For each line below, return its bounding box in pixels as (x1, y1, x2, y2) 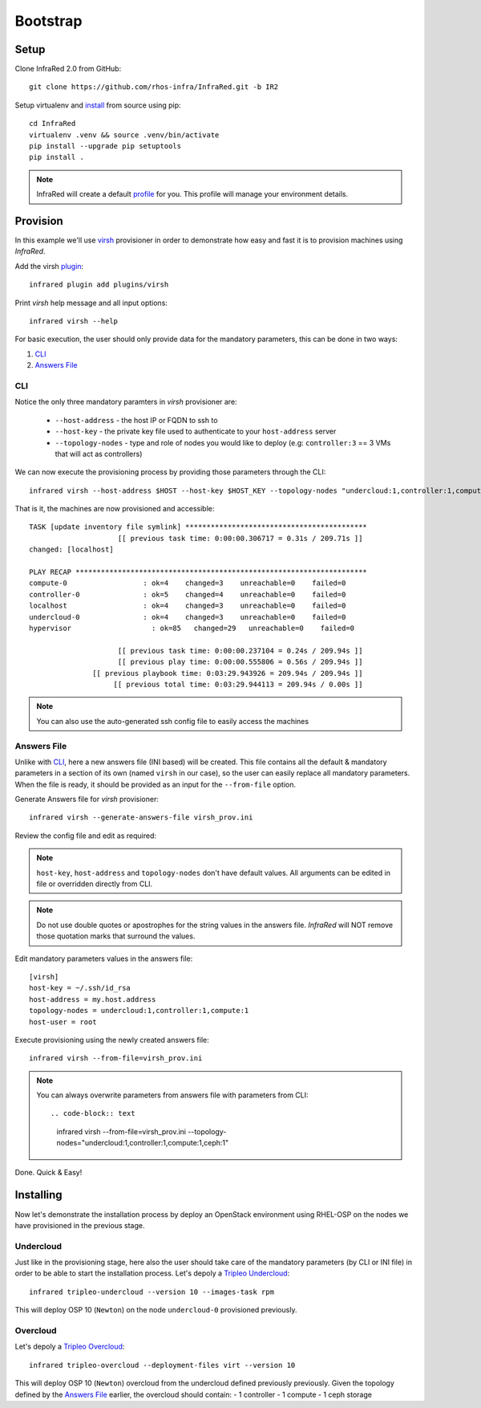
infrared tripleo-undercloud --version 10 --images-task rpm (29, 1287, 274, 1296)
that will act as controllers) (55, 449, 143, 458)
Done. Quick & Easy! (14, 1167, 83, 1177)
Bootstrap (14, 12, 83, 30)
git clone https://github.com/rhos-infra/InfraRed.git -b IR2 (29, 83, 279, 92)
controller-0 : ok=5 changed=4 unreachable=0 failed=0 (29, 590, 346, 599)
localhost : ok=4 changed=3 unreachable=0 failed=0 (29, 601, 346, 610)
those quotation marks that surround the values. (36, 931, 196, 941)
